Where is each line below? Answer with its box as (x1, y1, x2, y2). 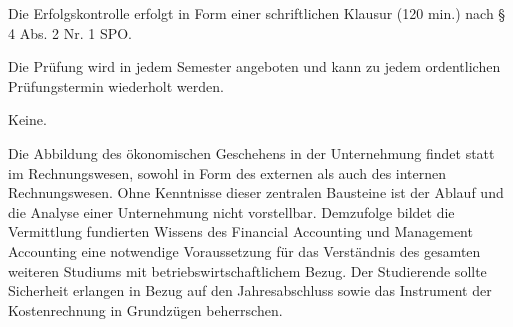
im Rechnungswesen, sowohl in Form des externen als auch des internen (8, 162, 447, 183)
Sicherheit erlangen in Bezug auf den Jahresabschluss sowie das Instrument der (8, 280, 492, 301)
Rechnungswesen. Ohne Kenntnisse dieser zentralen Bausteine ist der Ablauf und (8, 182, 504, 203)
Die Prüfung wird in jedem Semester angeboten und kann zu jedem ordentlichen (8, 56, 501, 77)
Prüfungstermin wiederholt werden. (8, 75, 224, 96)
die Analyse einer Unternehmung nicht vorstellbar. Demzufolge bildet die (8, 201, 455, 222)
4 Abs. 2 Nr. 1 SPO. (8, 22, 132, 43)
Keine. (8, 109, 47, 130)
